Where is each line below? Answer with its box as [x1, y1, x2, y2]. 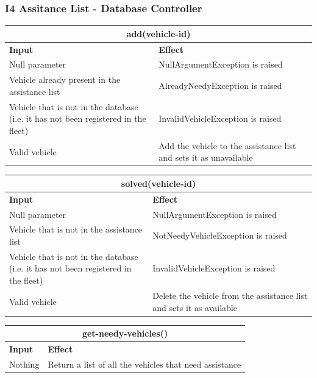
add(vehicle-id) [126, 27, 191, 40]
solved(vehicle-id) [121, 177, 196, 189]
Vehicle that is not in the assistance [9, 223, 143, 236]
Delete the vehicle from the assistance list [152, 289, 308, 301]
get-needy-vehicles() [82, 327, 168, 340]
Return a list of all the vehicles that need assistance [48, 357, 241, 370]
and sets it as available [152, 301, 237, 313]
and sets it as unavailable [158, 151, 253, 164]
